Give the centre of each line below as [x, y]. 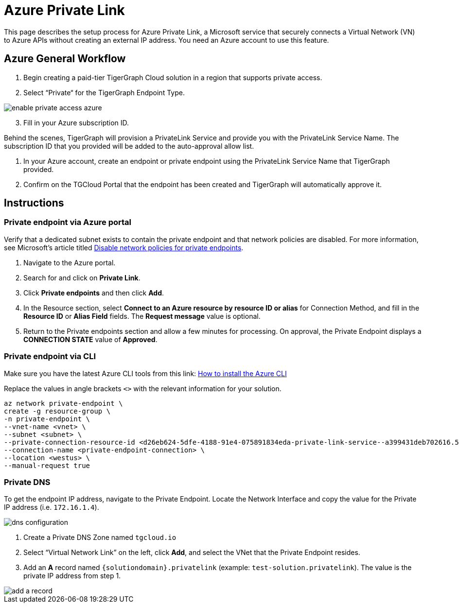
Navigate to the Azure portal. [70, 262]
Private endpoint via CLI [50, 356]
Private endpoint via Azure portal [68, 222]
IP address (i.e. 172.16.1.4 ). [52, 507]
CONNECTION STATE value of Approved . [90, 339]
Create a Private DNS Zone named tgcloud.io [100, 538]
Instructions [34, 203]
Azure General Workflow [65, 59]
